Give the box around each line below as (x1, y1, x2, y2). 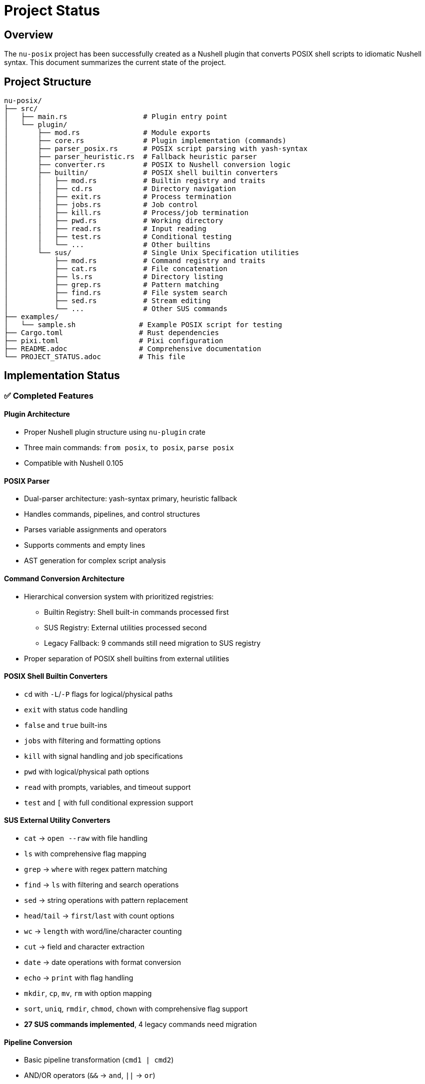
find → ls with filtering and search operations (24, 880, 179, 889)
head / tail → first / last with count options (24, 911, 174, 920)
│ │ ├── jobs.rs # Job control (4, 201, 198, 209)
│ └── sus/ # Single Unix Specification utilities (4, 249, 299, 257)
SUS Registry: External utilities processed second (44, 623, 207, 632)
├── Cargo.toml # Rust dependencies (4, 329, 219, 337)
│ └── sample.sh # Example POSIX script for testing (4, 321, 282, 329)
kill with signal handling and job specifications (24, 751, 183, 760)
